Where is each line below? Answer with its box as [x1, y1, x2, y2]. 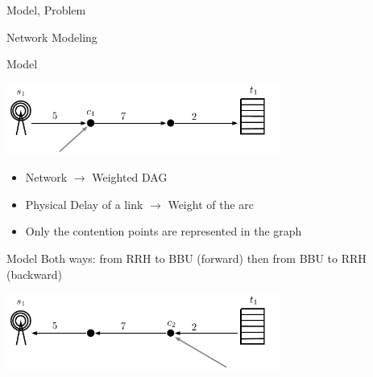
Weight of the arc [168, 195, 254, 212]
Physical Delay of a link [25, 195, 143, 212]
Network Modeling [6, 28, 97, 45]
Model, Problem [6, 2, 86, 18]
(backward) [6, 265, 62, 282]
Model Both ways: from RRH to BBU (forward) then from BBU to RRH [6, 249, 367, 266]
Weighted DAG [92, 169, 168, 186]
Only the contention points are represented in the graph [25, 223, 302, 240]
